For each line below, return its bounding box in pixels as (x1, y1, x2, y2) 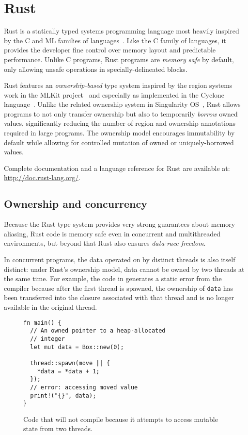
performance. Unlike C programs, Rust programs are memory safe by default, (4, 54, 234, 64)
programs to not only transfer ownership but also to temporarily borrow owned (4, 108, 238, 118)
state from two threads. (23, 423, 93, 434)
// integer (30, 335, 65, 342)
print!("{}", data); (30, 392, 96, 399)
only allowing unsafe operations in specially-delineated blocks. (4, 64, 187, 74)
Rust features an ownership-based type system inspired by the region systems (4, 80, 232, 90)
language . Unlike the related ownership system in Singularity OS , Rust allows (4, 99, 241, 109)
